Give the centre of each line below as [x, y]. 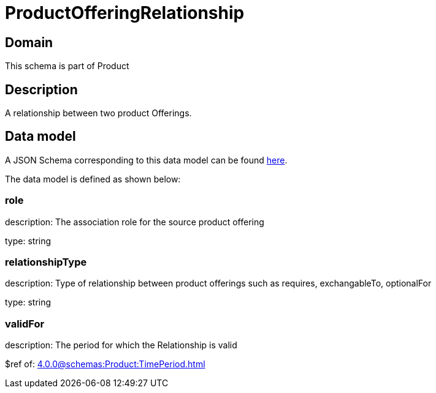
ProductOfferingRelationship [125, 13]
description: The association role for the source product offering [135, 222]
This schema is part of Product [67, 66]
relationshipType [46, 262]
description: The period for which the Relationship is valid [121, 345]
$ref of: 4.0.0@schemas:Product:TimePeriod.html [105, 364]
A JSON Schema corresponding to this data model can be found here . [146, 160]
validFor [25, 324]
